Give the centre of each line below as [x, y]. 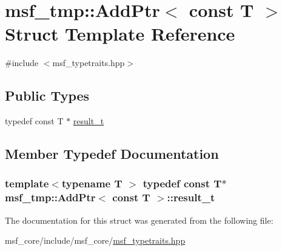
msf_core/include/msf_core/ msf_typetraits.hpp [95, 240]
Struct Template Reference [120, 34]
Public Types [47, 95]
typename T [92, 183]
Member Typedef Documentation [112, 154]
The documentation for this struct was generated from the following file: [139, 220]
